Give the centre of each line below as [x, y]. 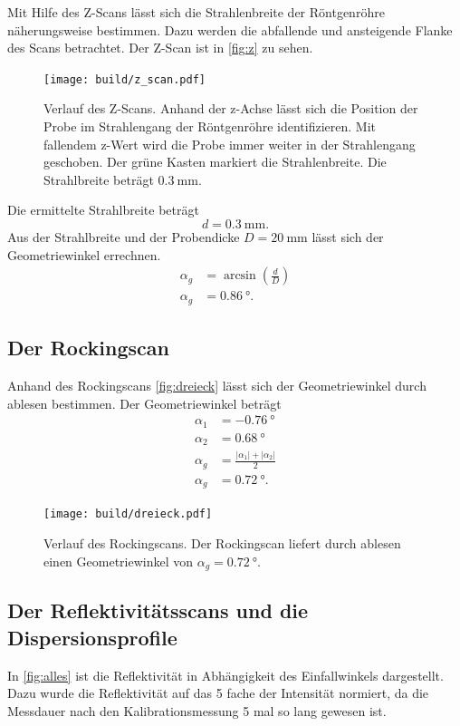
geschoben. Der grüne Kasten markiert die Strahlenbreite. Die [215, 162]
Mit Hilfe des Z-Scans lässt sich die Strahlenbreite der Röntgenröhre [196, 12]
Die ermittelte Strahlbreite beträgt [103, 210]
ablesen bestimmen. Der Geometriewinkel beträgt [144, 403]
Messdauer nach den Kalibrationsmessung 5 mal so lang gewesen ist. [197, 710]
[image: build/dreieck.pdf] [128, 514]
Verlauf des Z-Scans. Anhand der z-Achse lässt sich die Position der [231, 108]
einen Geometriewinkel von [119, 561]
